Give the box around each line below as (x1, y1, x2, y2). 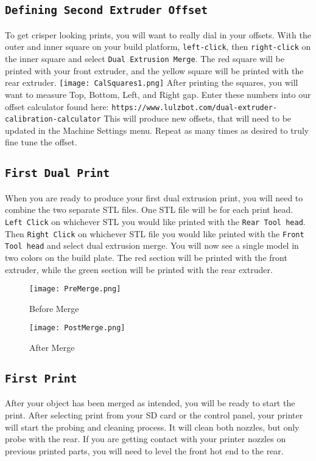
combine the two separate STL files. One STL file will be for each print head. (5, 203, 293, 216)
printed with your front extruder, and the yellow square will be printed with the (5, 64, 304, 77)
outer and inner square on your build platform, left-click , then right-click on (5, 40, 311, 53)
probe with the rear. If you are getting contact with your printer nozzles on (5, 432, 286, 445)
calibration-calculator (5, 115, 101, 124)
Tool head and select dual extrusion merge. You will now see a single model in (5, 239, 299, 252)
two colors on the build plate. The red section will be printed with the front (5, 251, 287, 263)
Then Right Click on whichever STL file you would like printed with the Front (5, 227, 304, 240)
